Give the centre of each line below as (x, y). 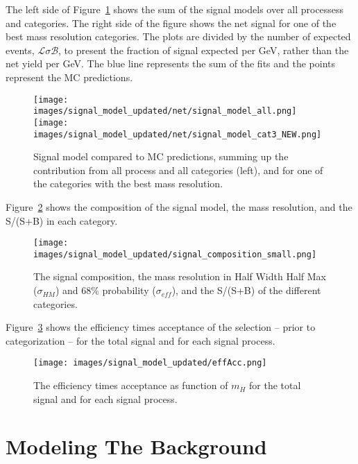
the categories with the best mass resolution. (128, 183)
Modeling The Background (136, 446)
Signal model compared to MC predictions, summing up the (161, 156)
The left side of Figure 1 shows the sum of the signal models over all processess (175, 9)
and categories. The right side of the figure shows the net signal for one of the (171, 23)
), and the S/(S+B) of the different (246, 290)
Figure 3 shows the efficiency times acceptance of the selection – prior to (161, 327)
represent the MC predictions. (69, 77)
